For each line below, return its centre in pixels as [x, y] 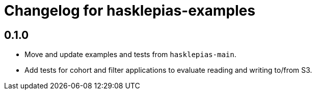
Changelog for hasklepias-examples [130, 11]
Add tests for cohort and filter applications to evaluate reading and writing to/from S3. [168, 70]
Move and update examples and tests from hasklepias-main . [130, 55]
